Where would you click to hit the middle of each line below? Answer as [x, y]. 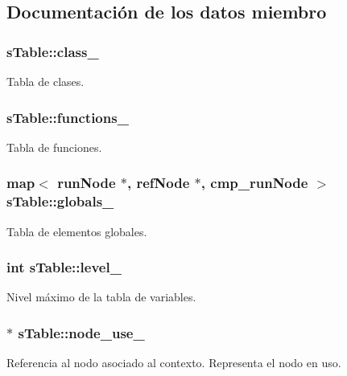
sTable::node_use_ [81, 332]
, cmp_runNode [254, 183]
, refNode [159, 183]
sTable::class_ [53, 51]
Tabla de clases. [45, 81]
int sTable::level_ [64, 267]
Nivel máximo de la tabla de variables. [101, 297]
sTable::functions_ [68, 117]
